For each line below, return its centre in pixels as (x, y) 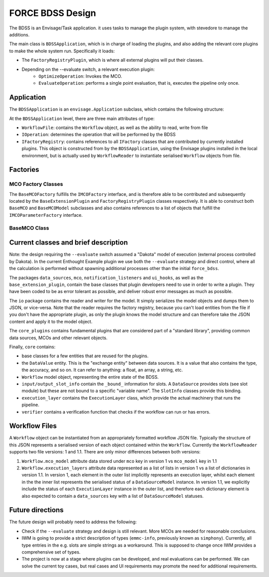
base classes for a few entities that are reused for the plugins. (85, 356)
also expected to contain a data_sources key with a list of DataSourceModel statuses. (113, 496)
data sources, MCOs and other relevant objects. (58, 338)
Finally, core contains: (32, 347)
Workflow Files (33, 426)
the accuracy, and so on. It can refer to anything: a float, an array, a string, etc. (102, 370)
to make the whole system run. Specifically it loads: (62, 51)
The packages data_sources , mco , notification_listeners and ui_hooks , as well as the (106, 278)
